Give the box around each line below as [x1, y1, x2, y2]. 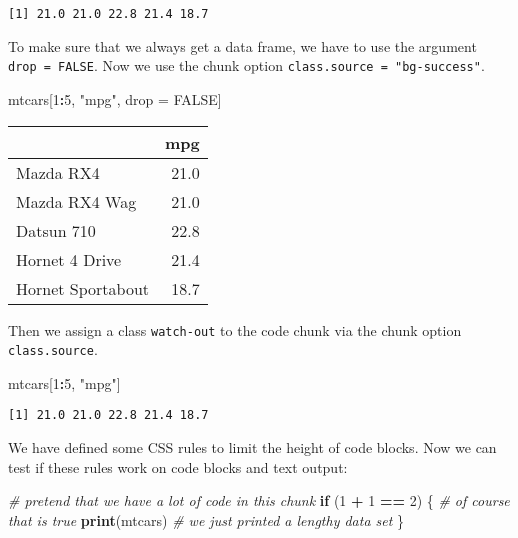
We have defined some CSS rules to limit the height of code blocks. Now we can [8, 437, 497, 458]
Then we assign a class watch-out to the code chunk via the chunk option [8, 319, 462, 340]
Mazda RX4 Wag [16, 189, 137, 213]
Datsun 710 [16, 218, 96, 242]
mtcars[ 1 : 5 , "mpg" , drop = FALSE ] [8, 88, 222, 109]
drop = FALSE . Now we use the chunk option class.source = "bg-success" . [8, 55, 485, 76]
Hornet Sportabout [16, 276, 150, 300]
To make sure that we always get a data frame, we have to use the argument [8, 35, 477, 56]
